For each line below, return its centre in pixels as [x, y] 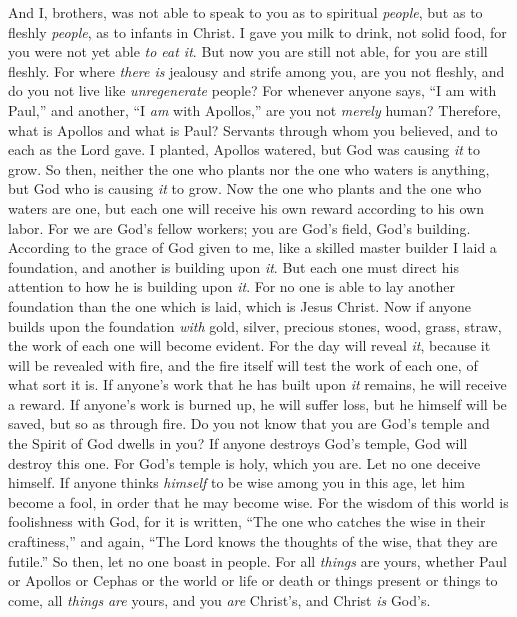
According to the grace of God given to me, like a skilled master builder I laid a [252, 247]
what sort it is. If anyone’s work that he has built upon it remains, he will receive [257, 384]
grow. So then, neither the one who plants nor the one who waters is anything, [249, 168]
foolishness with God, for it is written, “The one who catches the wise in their [247, 521]
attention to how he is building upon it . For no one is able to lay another [231, 286]
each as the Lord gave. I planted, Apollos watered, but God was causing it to [244, 149]
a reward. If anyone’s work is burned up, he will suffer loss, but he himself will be [257, 403]
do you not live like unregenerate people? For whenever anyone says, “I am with [252, 90]
